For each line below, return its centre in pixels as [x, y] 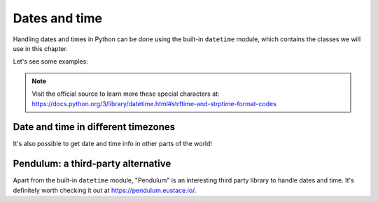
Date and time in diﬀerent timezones [94, 127]
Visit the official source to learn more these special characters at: [126, 94]
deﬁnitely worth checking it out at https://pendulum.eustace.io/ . [105, 190]
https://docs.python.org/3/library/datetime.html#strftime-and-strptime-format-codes [154, 103]
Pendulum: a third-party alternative [92, 164]
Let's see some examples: [51, 62]
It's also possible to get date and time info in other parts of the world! [113, 144]
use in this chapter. [40, 48]
